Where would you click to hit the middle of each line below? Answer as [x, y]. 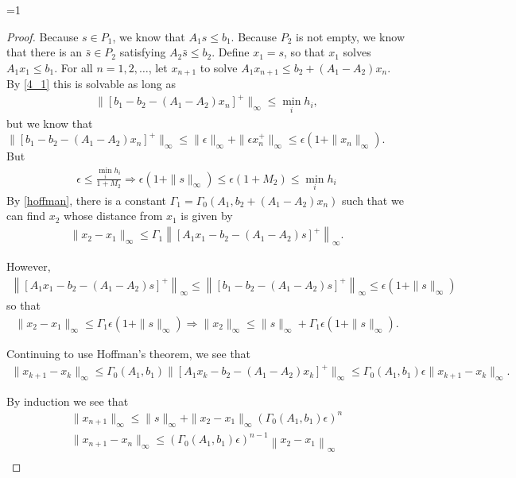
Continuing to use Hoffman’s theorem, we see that [129, 353]
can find [26, 216]
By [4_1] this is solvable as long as [91, 84]
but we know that [50, 123]
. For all [74, 67]
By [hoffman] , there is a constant [87, 200]
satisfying [143, 52]
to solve [219, 67]
